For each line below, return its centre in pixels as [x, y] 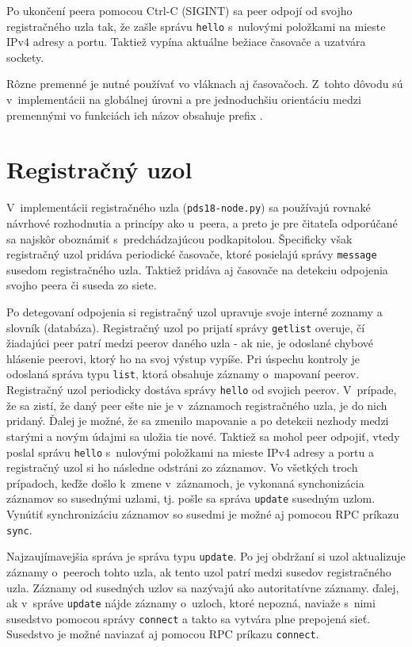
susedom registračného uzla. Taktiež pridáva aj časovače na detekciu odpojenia [197, 269]
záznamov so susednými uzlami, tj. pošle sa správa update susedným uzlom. [191, 498]
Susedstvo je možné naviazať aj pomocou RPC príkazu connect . [163, 634]
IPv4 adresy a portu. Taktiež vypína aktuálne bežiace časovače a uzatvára [186, 42]
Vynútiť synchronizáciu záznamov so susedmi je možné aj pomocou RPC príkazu [203, 514]
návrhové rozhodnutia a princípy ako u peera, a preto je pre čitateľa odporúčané [202, 223]
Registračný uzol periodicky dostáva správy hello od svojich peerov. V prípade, [202, 390]
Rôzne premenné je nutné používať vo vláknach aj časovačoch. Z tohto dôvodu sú [205, 84]
